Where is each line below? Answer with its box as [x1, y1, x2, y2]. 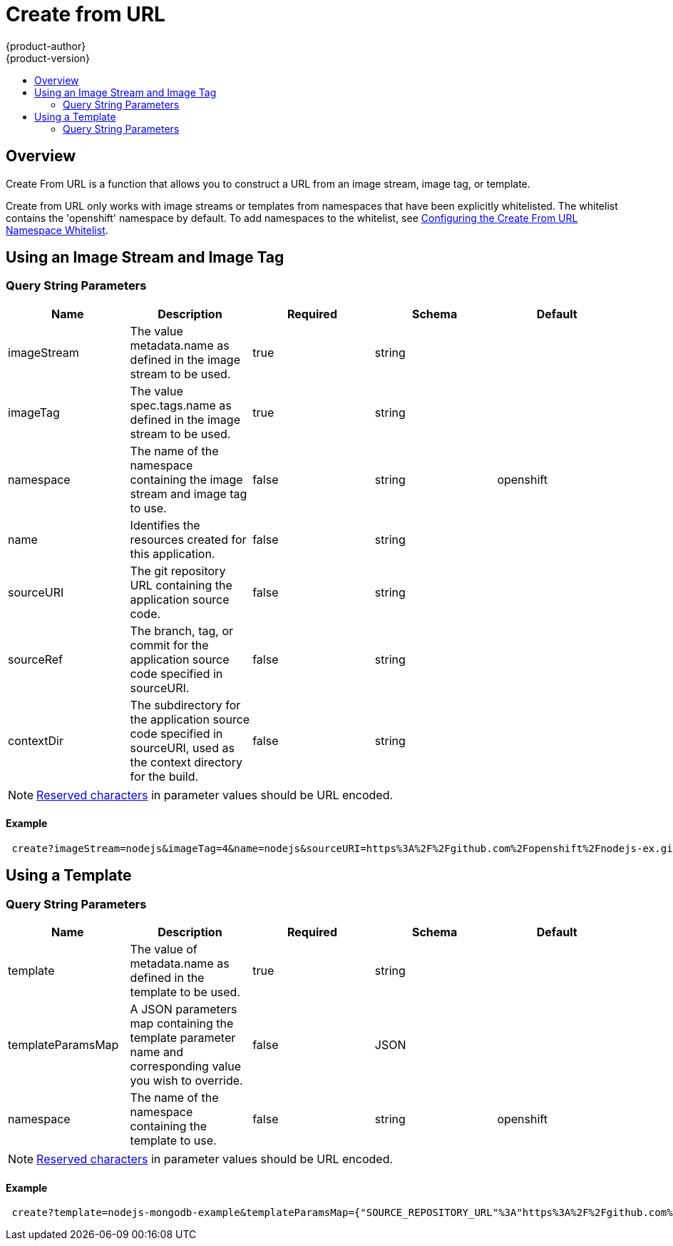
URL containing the [130, 577, 232, 592]
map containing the [130, 1016, 234, 1031]
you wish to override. [130, 1073, 243, 1088]
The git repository [130, 563, 226, 578]
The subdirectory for [130, 697, 241, 712]
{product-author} [6, 39, 86, 52]
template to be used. [130, 985, 241, 1000]
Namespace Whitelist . [6, 223, 108, 236]
